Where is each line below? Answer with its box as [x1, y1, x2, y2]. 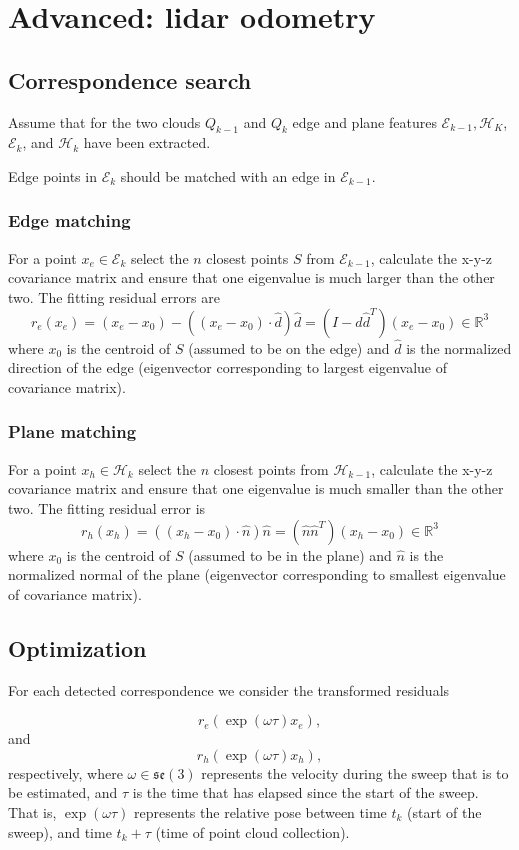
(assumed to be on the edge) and [188, 337, 390, 358]
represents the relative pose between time [134, 801, 387, 822]
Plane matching [8, 419, 137, 444]
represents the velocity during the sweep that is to [201, 762, 509, 783]
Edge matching [8, 208, 131, 233]
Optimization [8, 632, 147, 663]
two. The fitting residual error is [8, 497, 206, 518]
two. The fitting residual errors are [8, 286, 220, 307]
